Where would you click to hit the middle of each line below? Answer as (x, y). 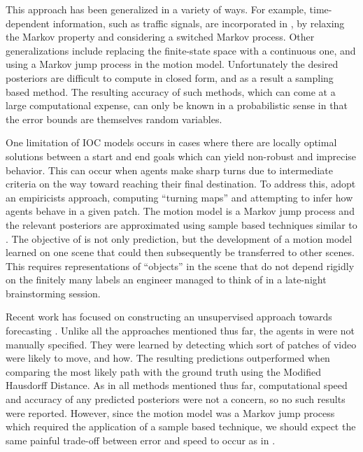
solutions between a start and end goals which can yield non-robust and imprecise (181, 156)
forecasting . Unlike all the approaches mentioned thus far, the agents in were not (180, 331)
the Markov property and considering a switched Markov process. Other (160, 37)
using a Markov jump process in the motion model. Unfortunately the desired (172, 64)
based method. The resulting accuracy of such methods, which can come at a (171, 91)
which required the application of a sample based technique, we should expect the (181, 426)
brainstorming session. (53, 293)
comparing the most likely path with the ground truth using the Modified (164, 371)
